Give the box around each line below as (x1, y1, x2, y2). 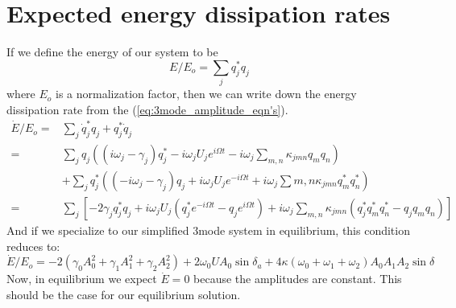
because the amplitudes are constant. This (193, 270, 402, 287)
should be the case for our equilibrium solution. (6, 285, 241, 302)
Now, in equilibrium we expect (6, 270, 157, 287)
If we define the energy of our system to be (6, 43, 218, 60)
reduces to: (6, 237, 60, 254)
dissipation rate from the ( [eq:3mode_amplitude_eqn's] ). (6, 101, 288, 117)
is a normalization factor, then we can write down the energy (56, 85, 357, 102)
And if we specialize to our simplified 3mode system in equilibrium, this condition (6, 221, 410, 238)
